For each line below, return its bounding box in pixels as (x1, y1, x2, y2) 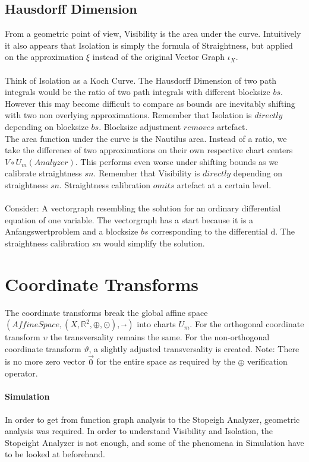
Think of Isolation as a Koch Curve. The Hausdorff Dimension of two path (5, 74, 277, 86)
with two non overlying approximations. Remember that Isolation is (5, 109, 252, 121)
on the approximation (5, 50, 84, 63)
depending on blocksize (5, 120, 89, 132)
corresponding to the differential (151, 225, 268, 238)
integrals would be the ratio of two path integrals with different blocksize (5, 86, 270, 98)
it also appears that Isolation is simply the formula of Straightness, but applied (5, 39, 293, 51)
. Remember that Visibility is (93, 167, 200, 179)
